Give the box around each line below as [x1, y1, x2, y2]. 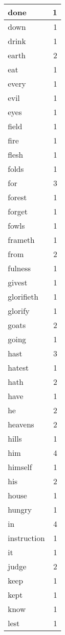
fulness [8, 262, 31, 274]
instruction [8, 532, 45, 543]
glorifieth [8, 291, 39, 302]
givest [8, 277, 28, 288]
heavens [8, 419, 34, 430]
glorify [8, 305, 30, 316]
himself [8, 461, 32, 472]
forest [8, 191, 27, 203]
